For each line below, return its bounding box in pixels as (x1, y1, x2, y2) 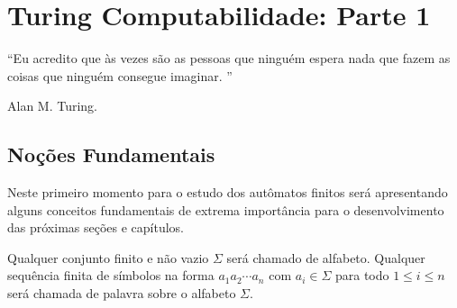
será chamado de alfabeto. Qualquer (226, 248, 425, 267)
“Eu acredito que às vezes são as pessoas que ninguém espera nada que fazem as (7, 49, 451, 68)
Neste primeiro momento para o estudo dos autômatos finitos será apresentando (7, 183, 448, 202)
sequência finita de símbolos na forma (7, 266, 215, 285)
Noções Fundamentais (7, 140, 215, 168)
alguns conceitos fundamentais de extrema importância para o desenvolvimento (7, 200, 444, 219)
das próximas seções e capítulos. (7, 218, 184, 237)
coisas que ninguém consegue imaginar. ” (7, 66, 233, 85)
